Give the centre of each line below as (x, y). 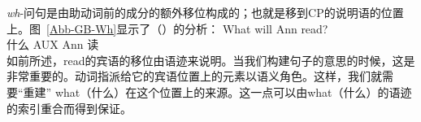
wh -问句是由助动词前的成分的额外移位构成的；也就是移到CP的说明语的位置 (205, 12)
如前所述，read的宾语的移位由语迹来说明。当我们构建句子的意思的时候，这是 (211, 60)
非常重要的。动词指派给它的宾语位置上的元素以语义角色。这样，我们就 (194, 76)
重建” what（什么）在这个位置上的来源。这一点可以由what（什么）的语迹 (217, 91)
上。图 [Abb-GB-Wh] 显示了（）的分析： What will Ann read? (167, 28)
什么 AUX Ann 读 (53, 44)
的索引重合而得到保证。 (69, 108)
